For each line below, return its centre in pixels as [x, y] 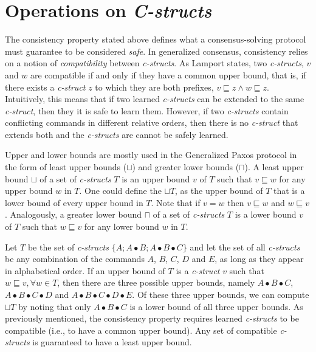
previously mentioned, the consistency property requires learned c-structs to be [152, 318]
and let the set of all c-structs [245, 247]
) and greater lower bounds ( [186, 167]
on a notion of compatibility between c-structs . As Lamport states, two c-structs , [154, 63]
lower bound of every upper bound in [74, 202]
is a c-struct [198, 270]
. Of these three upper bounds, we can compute [221, 294]
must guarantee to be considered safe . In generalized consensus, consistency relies [156, 51]
